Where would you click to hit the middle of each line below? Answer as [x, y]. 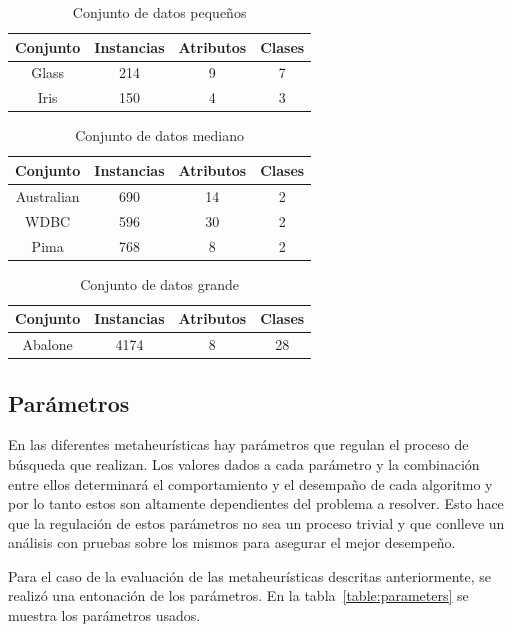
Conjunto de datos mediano [160, 135]
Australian [47, 195]
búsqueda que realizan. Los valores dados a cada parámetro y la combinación [244, 463]
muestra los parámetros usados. [104, 615]
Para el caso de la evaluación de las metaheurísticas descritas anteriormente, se [250, 575]
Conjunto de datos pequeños [159, 12]
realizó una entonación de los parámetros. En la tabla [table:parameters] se [238, 595]
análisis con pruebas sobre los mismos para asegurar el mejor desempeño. [232, 542]
